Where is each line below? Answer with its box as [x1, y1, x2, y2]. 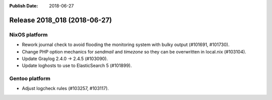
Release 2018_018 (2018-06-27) [9, 15, 112, 24]
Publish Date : [9, 3, 38, 8]
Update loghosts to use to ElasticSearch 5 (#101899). [22, 62, 132, 68]
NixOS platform [9, 31, 48, 38]
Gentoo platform [9, 75, 50, 82]
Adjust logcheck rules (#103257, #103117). [22, 85, 109, 91]
